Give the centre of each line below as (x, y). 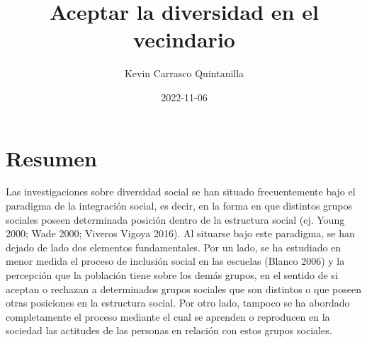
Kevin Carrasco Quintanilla (184, 73)
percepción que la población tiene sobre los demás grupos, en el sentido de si (172, 275)
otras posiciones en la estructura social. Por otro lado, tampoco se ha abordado (178, 303)
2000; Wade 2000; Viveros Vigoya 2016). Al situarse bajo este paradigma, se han (180, 233)
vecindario (184, 39)
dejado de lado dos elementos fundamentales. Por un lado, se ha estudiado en (174, 247)
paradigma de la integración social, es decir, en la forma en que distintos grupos (179, 206)
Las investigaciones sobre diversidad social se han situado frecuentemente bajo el (181, 192)
